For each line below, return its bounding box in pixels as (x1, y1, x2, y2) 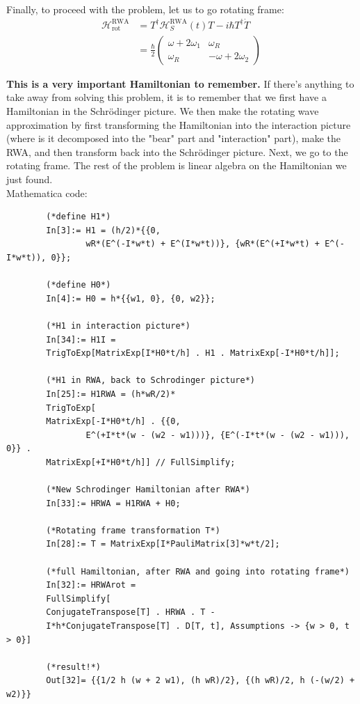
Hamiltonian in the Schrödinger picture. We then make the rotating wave (6, 104, 319, 118)
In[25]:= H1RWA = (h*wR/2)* (46, 389, 176, 399)
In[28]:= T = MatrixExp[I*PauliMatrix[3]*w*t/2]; (46, 539, 280, 549)
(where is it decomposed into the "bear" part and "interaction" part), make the (6, 131, 341, 146)
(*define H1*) (46, 212, 111, 222)
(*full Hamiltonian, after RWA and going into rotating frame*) (46, 566, 350, 577)
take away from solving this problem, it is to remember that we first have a (6, 90, 327, 104)
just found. (6, 172, 53, 187)
